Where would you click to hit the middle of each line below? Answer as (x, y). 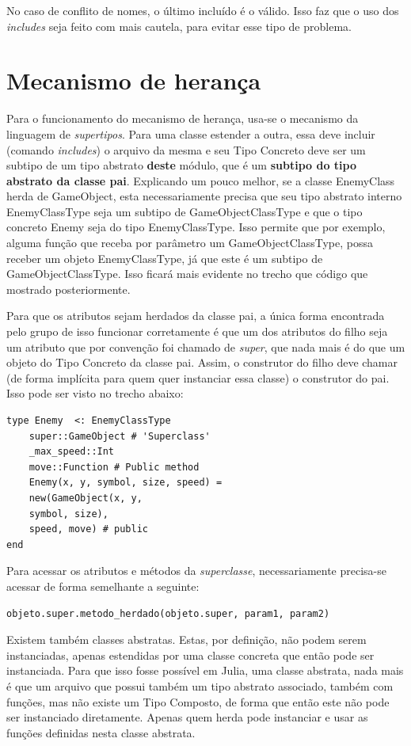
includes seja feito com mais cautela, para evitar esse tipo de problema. (179, 26)
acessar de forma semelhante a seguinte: (103, 586)
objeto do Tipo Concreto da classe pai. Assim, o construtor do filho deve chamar (202, 362)
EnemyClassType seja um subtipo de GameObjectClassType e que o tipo (185, 211)
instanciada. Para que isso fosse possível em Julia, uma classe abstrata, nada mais (205, 670)
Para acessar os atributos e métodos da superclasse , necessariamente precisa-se (196, 571)
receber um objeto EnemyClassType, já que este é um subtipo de (165, 258)
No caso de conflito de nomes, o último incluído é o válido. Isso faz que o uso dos (203, 10)
